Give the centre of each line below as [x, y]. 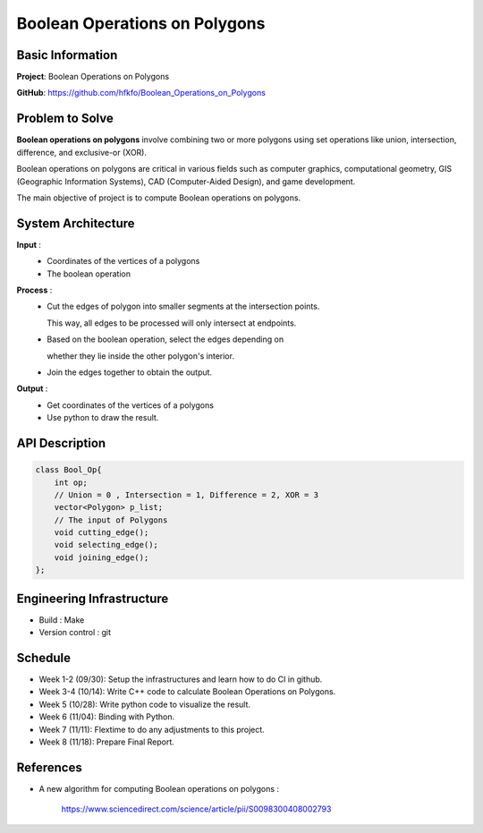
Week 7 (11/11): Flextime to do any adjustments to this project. [152, 729]
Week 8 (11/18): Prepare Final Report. [106, 742]
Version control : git [75, 633]
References [49, 767]
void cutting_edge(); [102, 533]
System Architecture [76, 223]
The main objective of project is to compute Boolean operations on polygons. [159, 198]
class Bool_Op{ [68, 470]
